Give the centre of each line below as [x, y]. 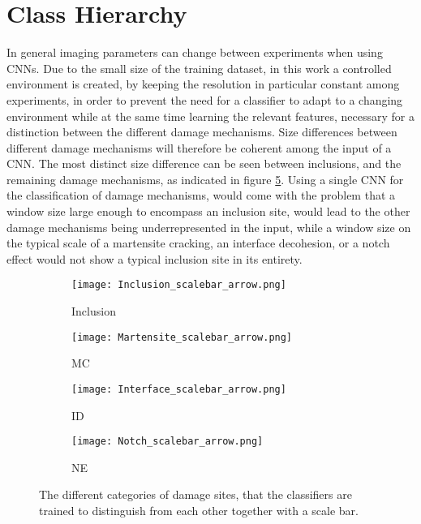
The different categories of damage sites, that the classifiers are [195, 494]
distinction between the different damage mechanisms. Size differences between [202, 132]
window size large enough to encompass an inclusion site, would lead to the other [208, 211]
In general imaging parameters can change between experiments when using [195, 52]
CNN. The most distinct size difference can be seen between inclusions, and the [204, 163]
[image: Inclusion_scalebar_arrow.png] [179, 285]
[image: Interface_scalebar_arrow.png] [179, 389]
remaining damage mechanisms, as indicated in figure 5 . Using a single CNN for [205, 179]
